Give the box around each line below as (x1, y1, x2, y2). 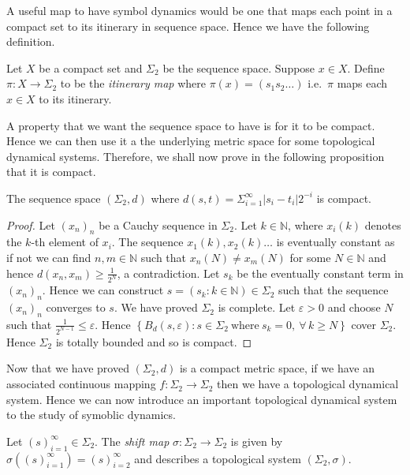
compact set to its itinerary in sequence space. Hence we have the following (6, 17, 370, 34)
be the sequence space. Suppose (162, 59, 315, 76)
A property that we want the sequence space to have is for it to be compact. (6, 117, 375, 133)
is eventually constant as (276, 234, 395, 250)
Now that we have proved (6, 360, 129, 376)
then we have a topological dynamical (217, 376, 399, 392)
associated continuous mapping (6, 376, 156, 392)
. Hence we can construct (42, 282, 164, 298)
